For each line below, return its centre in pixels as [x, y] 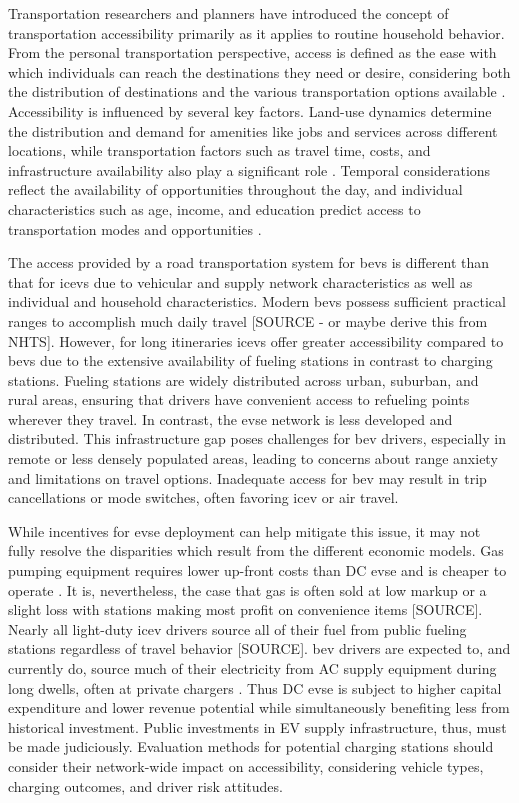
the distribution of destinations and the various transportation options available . [257, 91]
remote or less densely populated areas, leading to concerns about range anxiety [253, 458]
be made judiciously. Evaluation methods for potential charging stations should [251, 746]
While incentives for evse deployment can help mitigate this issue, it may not [244, 530]
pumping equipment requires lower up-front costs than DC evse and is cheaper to [257, 570]
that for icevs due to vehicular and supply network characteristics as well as [240, 281]
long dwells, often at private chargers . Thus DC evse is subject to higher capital [255, 687]
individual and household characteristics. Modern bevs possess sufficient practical [257, 301]
